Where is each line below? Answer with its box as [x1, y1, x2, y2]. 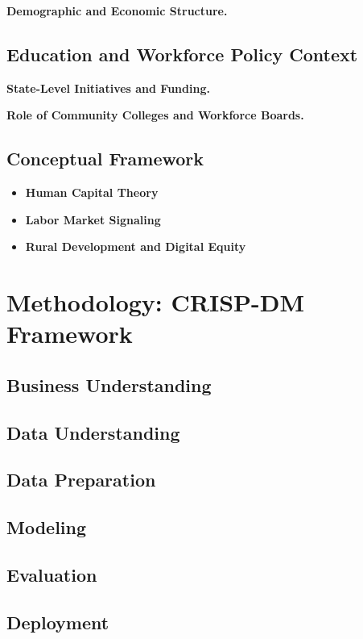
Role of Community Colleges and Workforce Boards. [6, 106, 304, 123]
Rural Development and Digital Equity [25, 238, 246, 255]
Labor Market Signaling [25, 211, 161, 228]
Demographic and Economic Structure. [6, 2, 228, 19]
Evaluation [6, 562, 97, 587]
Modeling [6, 515, 87, 540]
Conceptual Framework [6, 146, 204, 171]
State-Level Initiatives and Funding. [6, 79, 210, 96]
